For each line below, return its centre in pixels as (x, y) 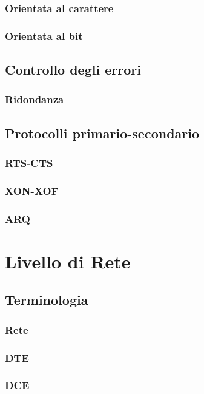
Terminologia (47, 300)
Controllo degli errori (73, 70)
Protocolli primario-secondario (102, 133)
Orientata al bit (44, 36)
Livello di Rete (68, 261)
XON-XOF (32, 190)
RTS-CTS (29, 163)
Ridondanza (35, 99)
